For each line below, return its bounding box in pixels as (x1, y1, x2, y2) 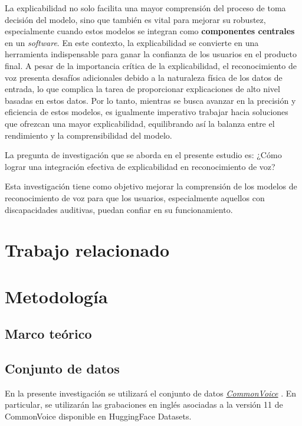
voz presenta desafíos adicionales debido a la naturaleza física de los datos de (5, 71, 283, 83)
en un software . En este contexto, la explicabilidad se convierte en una (5, 36, 259, 48)
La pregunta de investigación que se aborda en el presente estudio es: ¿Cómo (5, 149, 282, 161)
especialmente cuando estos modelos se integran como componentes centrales (5, 25, 295, 37)
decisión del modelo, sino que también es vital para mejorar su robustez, (5, 13, 266, 25)
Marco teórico (5, 325, 92, 343)
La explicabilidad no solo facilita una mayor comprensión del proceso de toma (5, 2, 286, 14)
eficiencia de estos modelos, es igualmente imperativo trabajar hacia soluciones (5, 106, 288, 118)
